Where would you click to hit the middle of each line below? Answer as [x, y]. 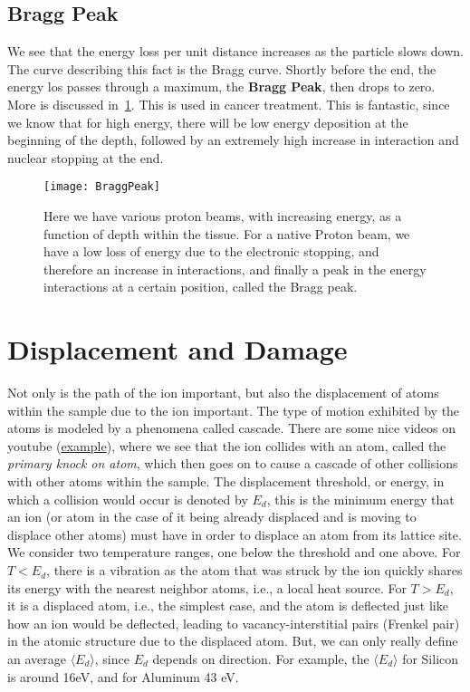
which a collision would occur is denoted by [128, 499]
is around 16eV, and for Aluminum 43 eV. [123, 676]
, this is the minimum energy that [360, 499]
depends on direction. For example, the [261, 659]
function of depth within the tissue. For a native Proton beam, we [227, 233]
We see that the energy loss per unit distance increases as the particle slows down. [235, 51]
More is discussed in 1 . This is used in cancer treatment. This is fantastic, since [229, 104]
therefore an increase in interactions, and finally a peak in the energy [235, 269]
